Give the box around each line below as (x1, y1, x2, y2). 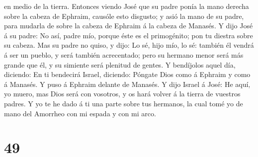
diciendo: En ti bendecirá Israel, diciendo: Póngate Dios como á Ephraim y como (4, 69, 251, 79)
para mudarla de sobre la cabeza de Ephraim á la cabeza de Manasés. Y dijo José (4, 20, 253, 31)
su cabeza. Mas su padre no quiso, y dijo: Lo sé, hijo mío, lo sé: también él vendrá (4, 40, 254, 50)
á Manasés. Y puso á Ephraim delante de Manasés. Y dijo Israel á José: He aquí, (4, 78, 251, 89)
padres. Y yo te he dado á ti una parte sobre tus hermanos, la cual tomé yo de (4, 98, 243, 108)
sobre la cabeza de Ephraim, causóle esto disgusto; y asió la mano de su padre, (4, 10, 244, 21)
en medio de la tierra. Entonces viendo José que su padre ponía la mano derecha (4, 1, 249, 11)
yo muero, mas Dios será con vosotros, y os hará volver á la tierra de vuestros (4, 88, 241, 99)
